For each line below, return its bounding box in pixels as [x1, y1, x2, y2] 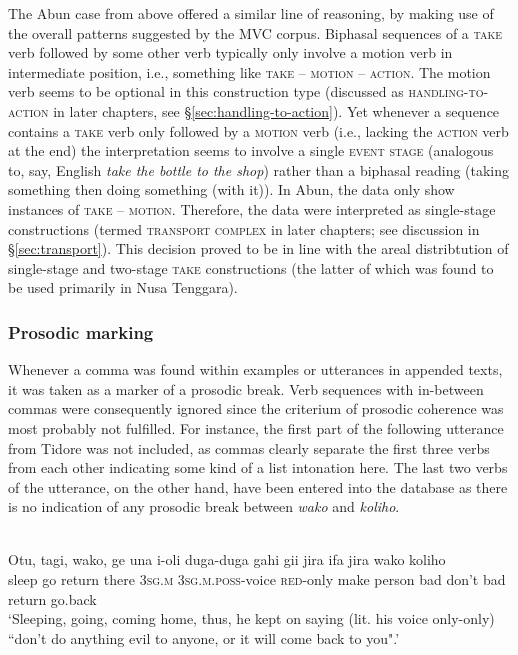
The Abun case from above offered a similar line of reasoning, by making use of [8, 3, 494, 23]
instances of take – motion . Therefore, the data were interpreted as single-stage [8, 198, 496, 219]
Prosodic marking [8, 319, 154, 344]
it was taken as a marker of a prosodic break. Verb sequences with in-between [8, 378, 484, 399]
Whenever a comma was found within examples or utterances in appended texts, [8, 359, 503, 380]
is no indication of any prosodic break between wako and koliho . [8, 496, 400, 517]
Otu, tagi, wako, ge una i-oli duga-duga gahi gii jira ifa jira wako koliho [8, 549, 446, 570]
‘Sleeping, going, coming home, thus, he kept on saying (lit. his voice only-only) [8, 608, 495, 629]
